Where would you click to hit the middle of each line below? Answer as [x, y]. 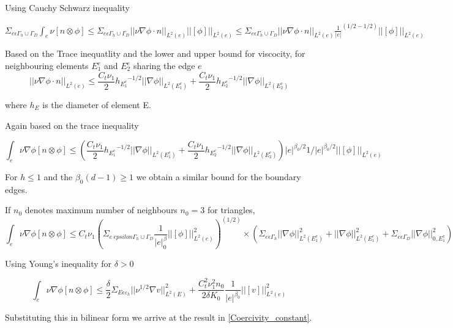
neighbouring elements [47, 65]
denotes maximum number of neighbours [101, 210]
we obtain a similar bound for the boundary [219, 176]
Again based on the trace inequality [72, 125]
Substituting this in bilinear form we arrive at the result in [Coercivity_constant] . [159, 317]
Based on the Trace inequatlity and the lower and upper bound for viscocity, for [155, 53]
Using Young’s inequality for [58, 263]
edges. [16, 189]
